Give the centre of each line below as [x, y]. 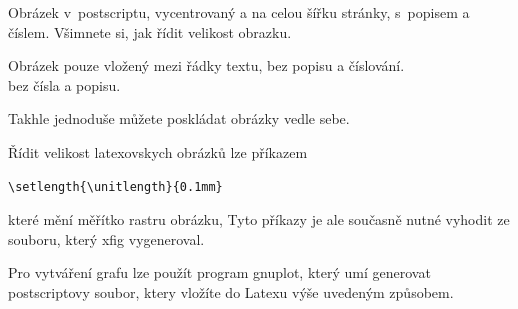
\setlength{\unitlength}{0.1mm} [115, 186]
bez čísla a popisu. [64, 84]
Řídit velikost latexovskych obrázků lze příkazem [158, 151]
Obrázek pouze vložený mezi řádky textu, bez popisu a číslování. [206, 65]
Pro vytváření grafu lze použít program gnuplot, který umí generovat [219, 272]
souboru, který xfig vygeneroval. [106, 238]
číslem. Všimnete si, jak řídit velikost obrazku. [150, 31]
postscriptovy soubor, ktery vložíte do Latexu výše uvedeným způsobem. [231, 291]
